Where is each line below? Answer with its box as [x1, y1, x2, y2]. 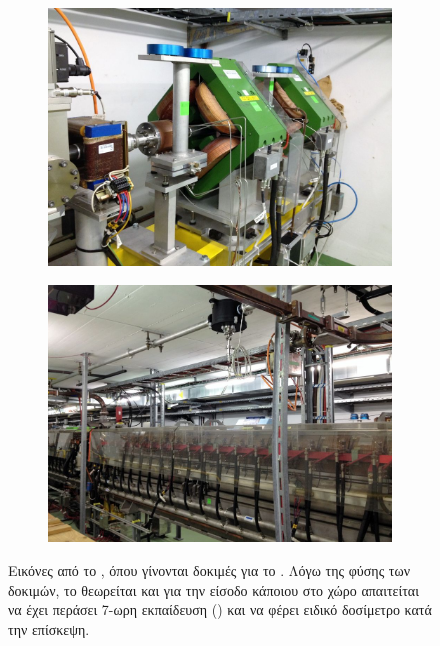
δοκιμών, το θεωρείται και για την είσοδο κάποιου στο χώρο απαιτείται [8, 579, 419, 600]
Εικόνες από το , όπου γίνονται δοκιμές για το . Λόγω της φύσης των [8, 560, 411, 580]
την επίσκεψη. [8, 618, 90, 639]
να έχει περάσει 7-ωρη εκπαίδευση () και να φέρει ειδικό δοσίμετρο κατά [8, 599, 432, 620]
